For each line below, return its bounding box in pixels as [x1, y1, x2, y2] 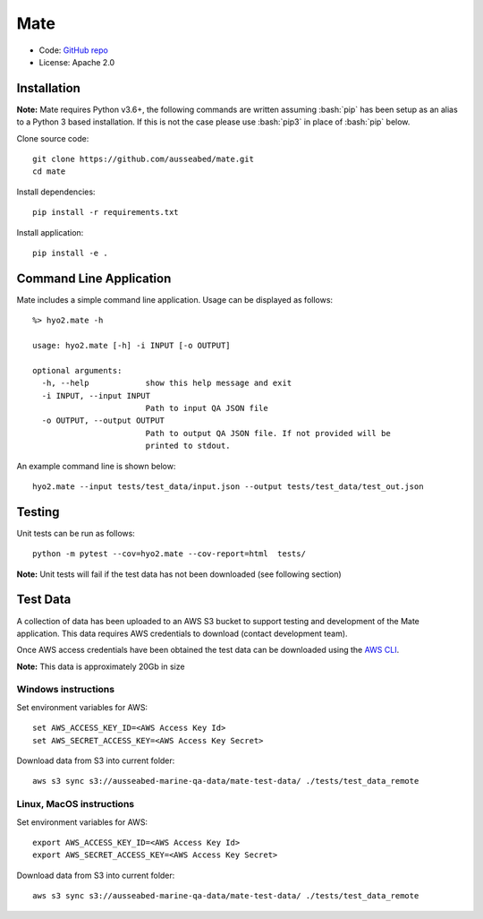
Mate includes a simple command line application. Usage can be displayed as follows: [16, 294, 334, 305]
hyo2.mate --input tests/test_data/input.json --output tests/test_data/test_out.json [32, 481, 424, 492]
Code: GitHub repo [38, 45, 109, 56]
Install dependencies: [16, 186, 96, 197]
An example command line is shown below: [16, 460, 176, 471]
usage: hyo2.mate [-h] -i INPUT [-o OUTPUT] [32, 340, 232, 351]
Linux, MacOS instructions [16, 798, 134, 811]
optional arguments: [32, 365, 123, 375]
